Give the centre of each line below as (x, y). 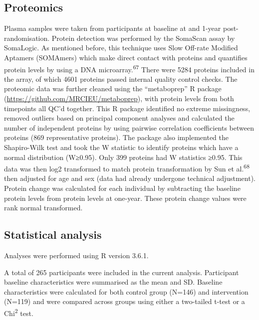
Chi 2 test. (19, 312)
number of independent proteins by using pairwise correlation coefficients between (129, 127)
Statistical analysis (53, 235)
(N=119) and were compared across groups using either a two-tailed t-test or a (125, 301)
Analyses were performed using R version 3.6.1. (76, 255)
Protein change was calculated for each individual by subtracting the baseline (122, 188)
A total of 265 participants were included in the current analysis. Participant (122, 272)
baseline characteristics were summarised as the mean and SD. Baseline (113, 282)
